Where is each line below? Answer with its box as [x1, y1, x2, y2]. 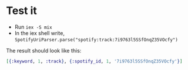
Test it [6, 4, 37, 17]
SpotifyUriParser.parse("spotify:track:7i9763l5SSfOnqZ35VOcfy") [14, 37, 178, 43]
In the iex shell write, [14, 29, 65, 36]
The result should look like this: [6, 47, 82, 54]
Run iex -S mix [14, 23, 52, 30]
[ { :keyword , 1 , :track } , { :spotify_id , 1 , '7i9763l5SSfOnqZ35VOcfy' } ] [6, 58, 183, 64]
